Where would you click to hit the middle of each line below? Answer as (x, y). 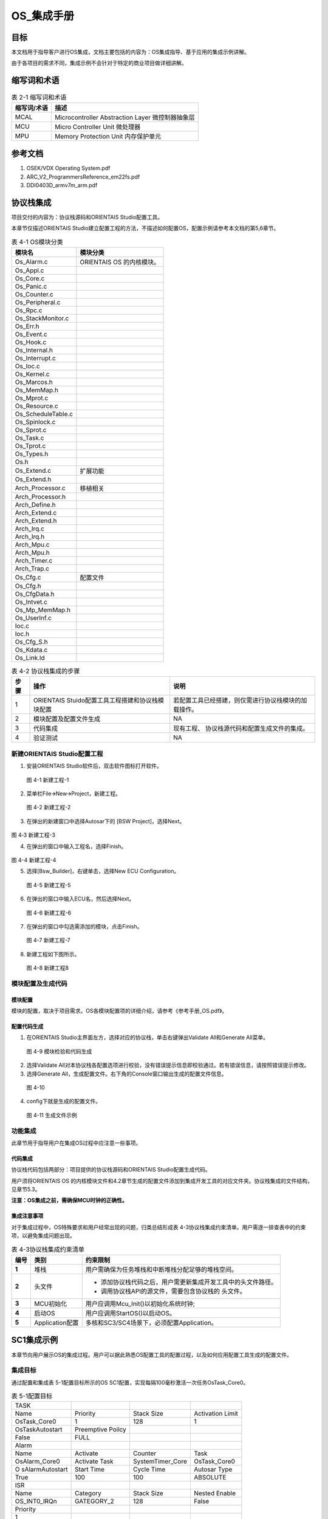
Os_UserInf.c (33, 618)
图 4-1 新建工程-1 (48, 780)
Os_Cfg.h (28, 586)
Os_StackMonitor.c (42, 318)
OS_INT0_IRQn (36, 1501)
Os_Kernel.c (32, 374)
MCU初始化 (51, 1304)
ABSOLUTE (210, 1478)
